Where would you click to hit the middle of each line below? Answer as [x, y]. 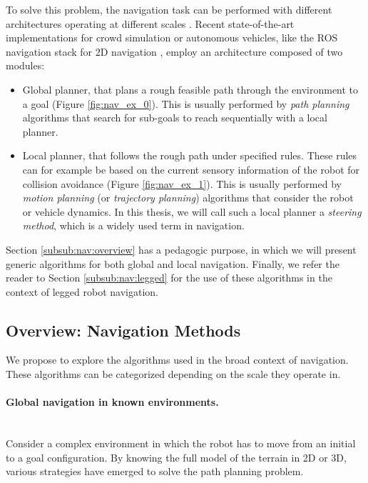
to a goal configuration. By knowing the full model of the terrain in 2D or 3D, [176, 457]
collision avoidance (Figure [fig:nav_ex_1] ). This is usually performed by [182, 183]
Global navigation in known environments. [112, 402]
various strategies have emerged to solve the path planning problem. [155, 471]
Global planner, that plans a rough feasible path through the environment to [190, 89]
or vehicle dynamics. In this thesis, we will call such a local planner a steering [192, 211]
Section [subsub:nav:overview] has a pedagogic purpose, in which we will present [181, 249]
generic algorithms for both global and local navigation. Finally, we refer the [173, 263]
